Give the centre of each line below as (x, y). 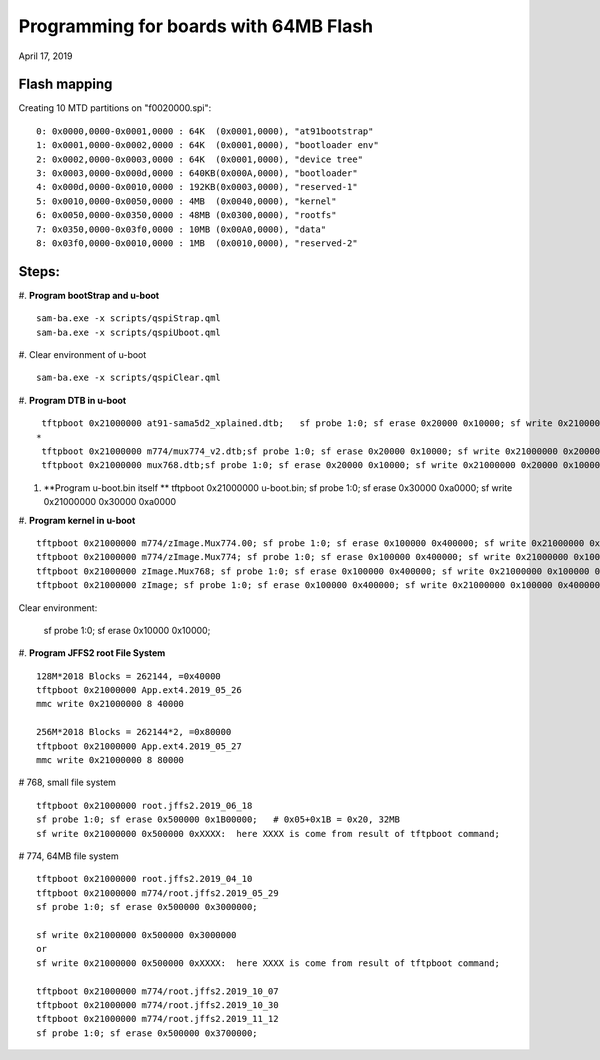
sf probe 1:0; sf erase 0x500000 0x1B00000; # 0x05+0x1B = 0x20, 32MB (218, 819)
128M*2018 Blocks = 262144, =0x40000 (129, 676)
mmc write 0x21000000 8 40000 (110, 704)
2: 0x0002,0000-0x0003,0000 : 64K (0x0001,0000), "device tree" (200, 159)
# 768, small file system (67, 782)
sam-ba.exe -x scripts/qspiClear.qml (129, 378)
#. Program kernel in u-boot (77, 520)
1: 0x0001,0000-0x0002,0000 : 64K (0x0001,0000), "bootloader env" (207, 145)
